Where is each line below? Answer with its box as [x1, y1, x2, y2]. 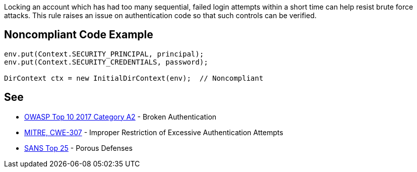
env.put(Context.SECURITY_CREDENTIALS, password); [4, 58, 208, 66]
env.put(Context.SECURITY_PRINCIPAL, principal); [4, 49, 204, 58]
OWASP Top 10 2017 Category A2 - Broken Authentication [24, 112, 217, 121]
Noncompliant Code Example [4, 28, 153, 41]
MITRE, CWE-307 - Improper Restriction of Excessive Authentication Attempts [24, 128, 283, 137]
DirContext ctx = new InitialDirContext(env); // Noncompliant [4, 74, 264, 82]
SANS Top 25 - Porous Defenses [24, 143, 133, 152]
